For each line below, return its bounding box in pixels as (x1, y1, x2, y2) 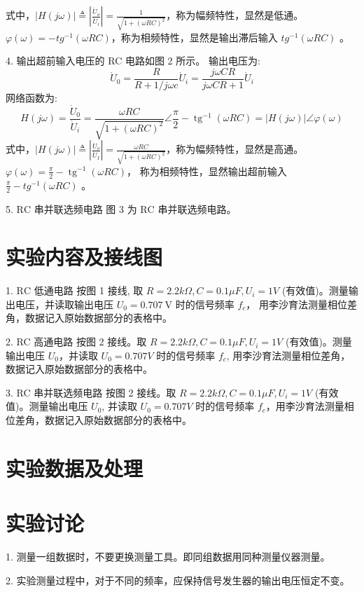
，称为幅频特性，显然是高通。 (166, 142, 304, 156)
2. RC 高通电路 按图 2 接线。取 (6, 334, 147, 349)
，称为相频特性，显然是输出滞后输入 (111, 29, 278, 44)
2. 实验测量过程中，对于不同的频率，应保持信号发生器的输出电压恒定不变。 (6, 572, 350, 587)
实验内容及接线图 (6, 242, 163, 271)
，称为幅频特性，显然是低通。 (166, 8, 304, 22)
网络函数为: (6, 90, 57, 104)
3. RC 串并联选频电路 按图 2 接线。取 (6, 385, 176, 399)
